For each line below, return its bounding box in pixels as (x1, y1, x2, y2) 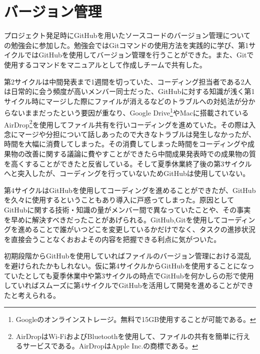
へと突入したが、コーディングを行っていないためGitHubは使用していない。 (4, 168, 250, 178)
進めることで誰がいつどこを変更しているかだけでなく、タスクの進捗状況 (17, 224, 255, 234)
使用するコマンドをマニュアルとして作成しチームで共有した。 (4, 59, 206, 69)
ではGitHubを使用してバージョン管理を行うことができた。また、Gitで (24, 49, 254, 60)
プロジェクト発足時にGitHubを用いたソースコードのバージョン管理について (4, 30, 250, 40)
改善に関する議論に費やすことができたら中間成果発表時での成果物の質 (24, 148, 256, 158)
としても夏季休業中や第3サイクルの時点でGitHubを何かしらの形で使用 (24, 270, 254, 280)
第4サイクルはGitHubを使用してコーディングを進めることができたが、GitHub (4, 184, 256, 195)
